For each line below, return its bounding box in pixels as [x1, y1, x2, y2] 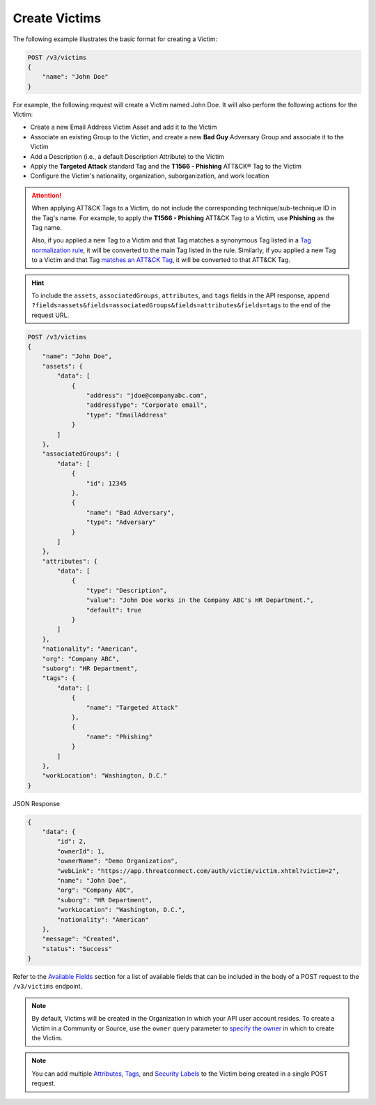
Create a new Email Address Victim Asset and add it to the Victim [30, 123, 217, 132]
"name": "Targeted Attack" [86, 704, 179, 711]
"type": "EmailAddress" [86, 411, 167, 419]
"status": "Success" [42, 945, 113, 952]
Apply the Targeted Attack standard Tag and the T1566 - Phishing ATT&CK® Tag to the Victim [30, 162, 302, 171]
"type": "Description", [86, 586, 167, 594]
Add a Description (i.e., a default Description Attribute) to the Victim [30, 152, 224, 160]
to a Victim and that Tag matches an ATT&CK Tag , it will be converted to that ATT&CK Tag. [31, 256, 290, 264]
